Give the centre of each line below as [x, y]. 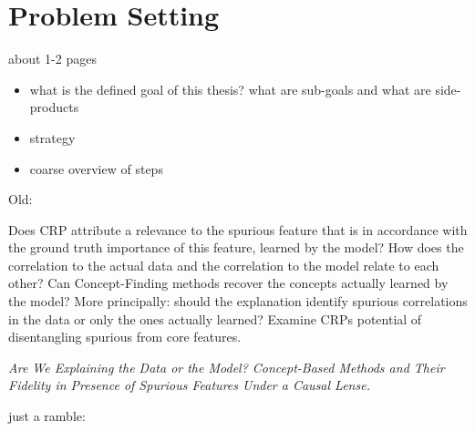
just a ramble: [47, 416]
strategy [52, 137]
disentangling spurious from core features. [125, 337]
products [54, 107]
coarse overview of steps [96, 168]
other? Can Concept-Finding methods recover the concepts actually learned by [228, 283]
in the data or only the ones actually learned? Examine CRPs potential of [215, 318]
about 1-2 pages [52, 59]
